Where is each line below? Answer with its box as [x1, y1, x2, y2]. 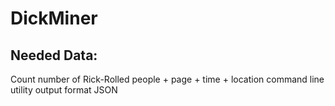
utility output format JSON [10, 84, 118, 96]
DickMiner [10, 7, 98, 30]
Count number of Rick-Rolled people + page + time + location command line [10, 73, 325, 85]
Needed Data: [10, 47, 98, 64]
